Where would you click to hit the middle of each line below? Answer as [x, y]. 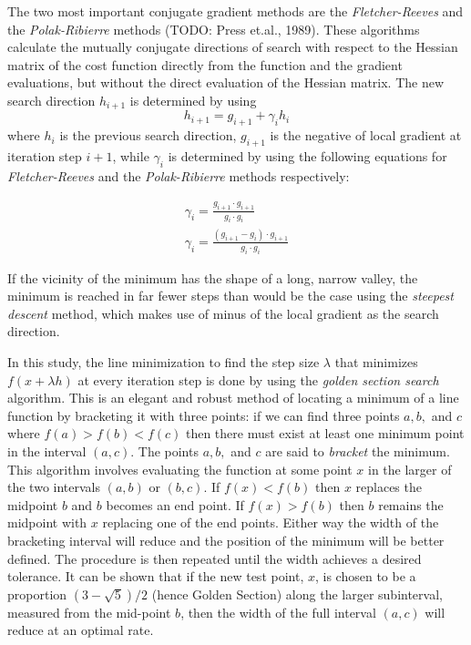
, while [131, 156]
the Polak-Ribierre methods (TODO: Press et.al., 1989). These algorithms [214, 29]
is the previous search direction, [148, 135]
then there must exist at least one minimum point [325, 433]
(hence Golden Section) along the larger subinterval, [297, 594]
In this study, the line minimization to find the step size [164, 361]
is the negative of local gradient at [366, 135]
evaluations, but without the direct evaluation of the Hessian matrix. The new [226, 82]
